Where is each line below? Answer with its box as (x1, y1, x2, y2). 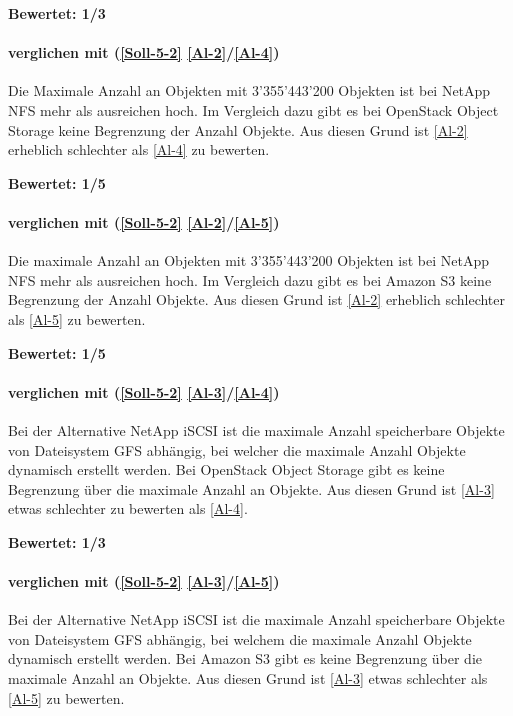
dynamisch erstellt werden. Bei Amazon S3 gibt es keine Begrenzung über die (8, 648, 483, 669)
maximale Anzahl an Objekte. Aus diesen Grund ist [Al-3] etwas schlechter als (8, 668, 488, 689)
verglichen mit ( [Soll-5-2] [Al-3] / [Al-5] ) (8, 571, 280, 592)
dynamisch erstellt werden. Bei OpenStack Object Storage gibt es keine (8, 459, 445, 480)
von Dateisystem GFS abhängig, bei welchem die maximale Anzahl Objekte (8, 628, 472, 649)
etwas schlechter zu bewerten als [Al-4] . (8, 498, 248, 519)
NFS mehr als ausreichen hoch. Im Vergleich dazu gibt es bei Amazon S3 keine (8, 269, 492, 290)
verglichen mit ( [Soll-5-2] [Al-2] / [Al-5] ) (8, 211, 280, 232)
